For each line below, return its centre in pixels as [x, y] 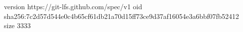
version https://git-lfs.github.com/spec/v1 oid [73, 6]
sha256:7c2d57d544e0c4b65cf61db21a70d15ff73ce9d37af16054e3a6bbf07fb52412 [121, 16]
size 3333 [17, 25]
